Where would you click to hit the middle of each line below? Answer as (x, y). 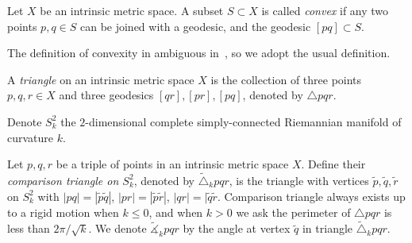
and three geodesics (106, 95)
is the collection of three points (286, 79)
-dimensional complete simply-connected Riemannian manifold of (243, 121)
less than (29, 228)
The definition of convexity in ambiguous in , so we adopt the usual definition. (199, 53)
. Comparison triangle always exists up (311, 196)
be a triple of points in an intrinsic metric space (172, 164)
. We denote (117, 228)
